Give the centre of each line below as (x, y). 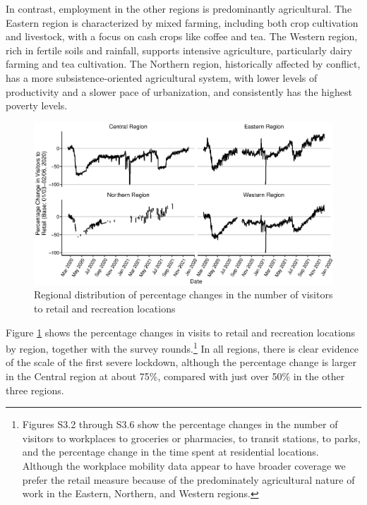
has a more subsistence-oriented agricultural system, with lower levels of (162, 77)
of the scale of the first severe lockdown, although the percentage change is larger (181, 362)
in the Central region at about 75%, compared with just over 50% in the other (175, 376)
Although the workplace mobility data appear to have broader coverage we (184, 465)
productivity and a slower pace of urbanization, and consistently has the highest (179, 91)
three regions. (35, 390)
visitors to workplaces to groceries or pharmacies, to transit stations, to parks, (191, 438)
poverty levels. (37, 105)
